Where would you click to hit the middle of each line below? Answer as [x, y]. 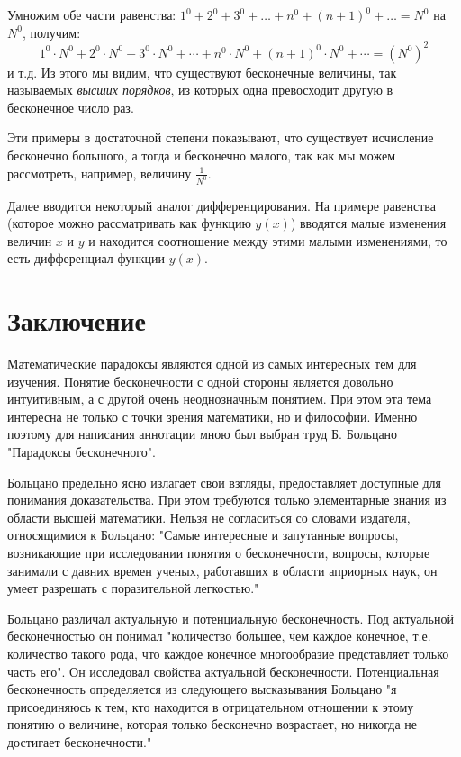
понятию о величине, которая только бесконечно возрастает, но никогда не [212, 724]
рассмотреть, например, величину [99, 173]
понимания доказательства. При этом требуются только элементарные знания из [227, 500]
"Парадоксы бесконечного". [81, 451]
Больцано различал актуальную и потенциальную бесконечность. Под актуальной [230, 618]
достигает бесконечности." [80, 741]
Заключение [77, 320]
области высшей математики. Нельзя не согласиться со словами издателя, [209, 517]
